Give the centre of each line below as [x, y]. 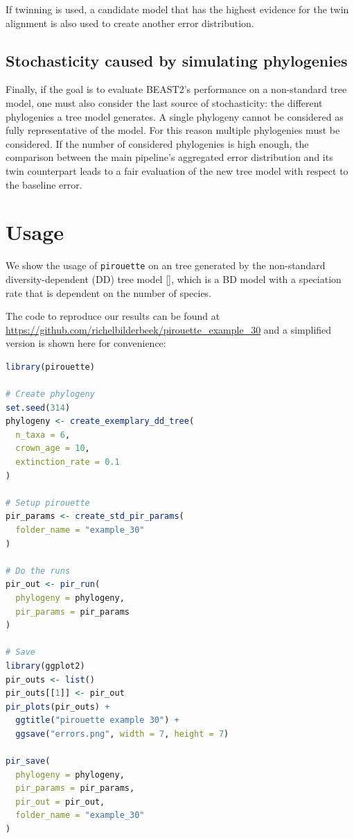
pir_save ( [28, 761]
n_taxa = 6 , [43, 435]
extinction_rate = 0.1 [68, 462]
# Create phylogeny [50, 394]
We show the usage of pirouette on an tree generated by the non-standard [166, 265]
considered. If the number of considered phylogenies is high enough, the [157, 143]
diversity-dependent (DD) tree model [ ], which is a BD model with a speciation [174, 279]
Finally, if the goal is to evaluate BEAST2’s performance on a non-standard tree [176, 89]
